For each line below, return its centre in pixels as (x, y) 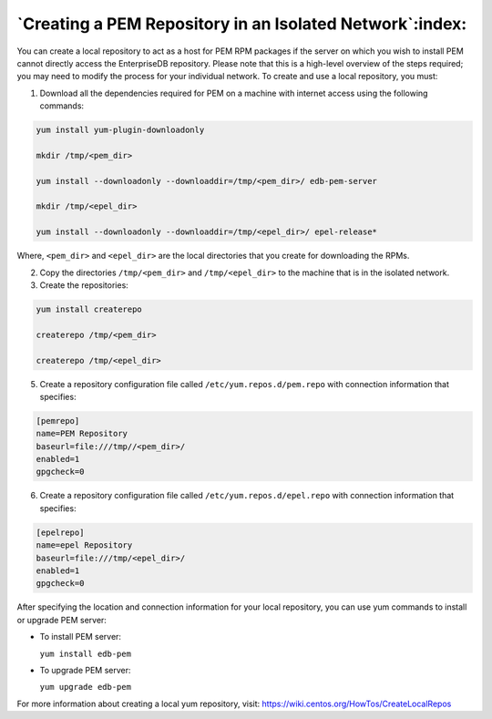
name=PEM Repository (82, 434)
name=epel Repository (84, 545)
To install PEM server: (81, 637)
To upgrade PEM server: (85, 670)
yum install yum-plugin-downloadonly (120, 130)
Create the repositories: (84, 285)
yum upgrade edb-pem (86, 687)
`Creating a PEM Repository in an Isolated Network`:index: (242, 24)
